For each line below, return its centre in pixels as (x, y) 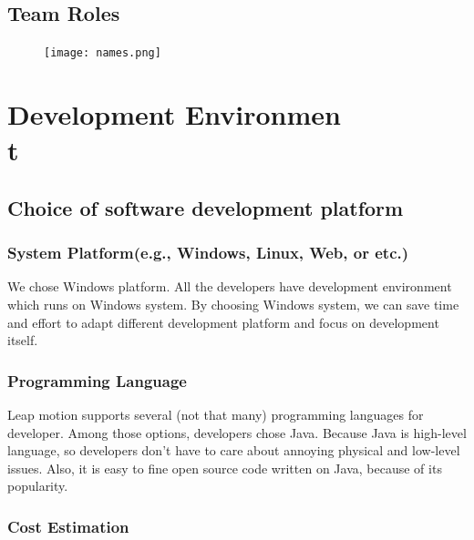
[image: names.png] (103, 53)
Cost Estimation (68, 526)
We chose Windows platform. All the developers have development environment (230, 286)
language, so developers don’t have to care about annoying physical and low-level (234, 450)
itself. (23, 340)
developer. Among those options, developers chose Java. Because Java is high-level (237, 432)
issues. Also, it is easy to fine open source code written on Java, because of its (225, 468)
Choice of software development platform (206, 207)
